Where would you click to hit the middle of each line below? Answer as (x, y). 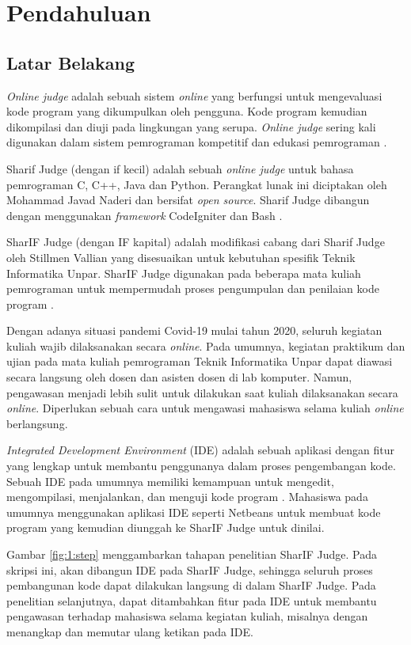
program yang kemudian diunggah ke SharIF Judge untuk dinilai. (166, 527)
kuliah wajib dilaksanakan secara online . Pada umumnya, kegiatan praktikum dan (206, 345)
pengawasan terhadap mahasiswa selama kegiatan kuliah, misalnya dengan (187, 616)
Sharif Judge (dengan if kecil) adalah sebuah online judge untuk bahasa (180, 168)
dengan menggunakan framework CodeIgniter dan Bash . (145, 215)
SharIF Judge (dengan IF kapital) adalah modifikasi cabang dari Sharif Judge (196, 242)
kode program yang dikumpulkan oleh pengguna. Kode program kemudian (187, 111)
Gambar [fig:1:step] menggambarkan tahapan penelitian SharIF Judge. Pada (192, 554)
